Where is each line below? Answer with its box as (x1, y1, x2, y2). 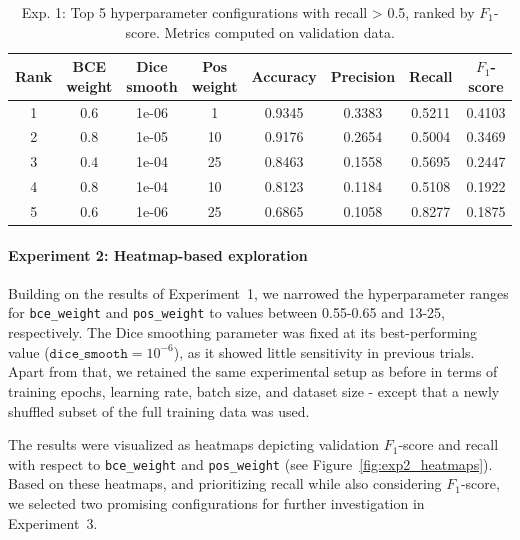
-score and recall (398, 434, 499, 455)
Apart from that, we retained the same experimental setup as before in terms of (8, 361, 498, 382)
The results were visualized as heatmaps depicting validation (8, 434, 380, 455)
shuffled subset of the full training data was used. (8, 400, 310, 421)
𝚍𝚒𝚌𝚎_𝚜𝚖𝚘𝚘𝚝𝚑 (49, 346, 128, 361)
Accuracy (251, 65, 317, 86)
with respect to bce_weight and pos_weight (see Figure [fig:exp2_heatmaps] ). (8, 453, 493, 474)
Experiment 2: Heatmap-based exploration (8, 244, 308, 265)
